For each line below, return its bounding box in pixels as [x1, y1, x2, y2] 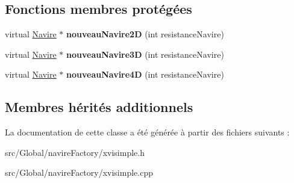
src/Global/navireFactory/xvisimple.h [5, 146, 145, 158]
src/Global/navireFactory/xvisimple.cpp [5, 166, 153, 179]
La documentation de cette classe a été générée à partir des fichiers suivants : [5, 126, 290, 138]
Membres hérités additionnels [5, 98, 193, 116]
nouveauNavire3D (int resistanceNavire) [66, 48, 224, 60]
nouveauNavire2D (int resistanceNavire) [66, 28, 224, 40]
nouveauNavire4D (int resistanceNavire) [66, 68, 224, 81]
